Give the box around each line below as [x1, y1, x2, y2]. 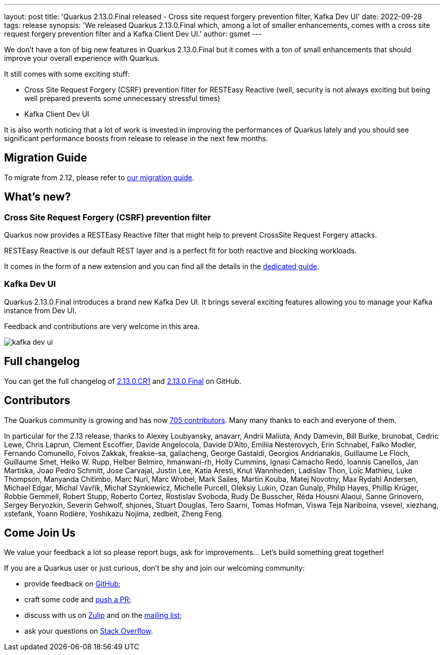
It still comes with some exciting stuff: [4, 70, 130, 78]
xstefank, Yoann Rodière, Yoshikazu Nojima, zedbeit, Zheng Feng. [4, 509, 224, 518]
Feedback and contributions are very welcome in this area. [4, 321, 200, 331]
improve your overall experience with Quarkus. [4, 54, 160, 62]
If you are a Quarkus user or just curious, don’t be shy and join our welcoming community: [4, 564, 305, 573]
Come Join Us [4, 526, 76, 539]
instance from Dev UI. [4, 306, 77, 315]
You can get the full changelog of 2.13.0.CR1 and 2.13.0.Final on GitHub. [4, 376, 242, 385]
